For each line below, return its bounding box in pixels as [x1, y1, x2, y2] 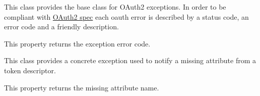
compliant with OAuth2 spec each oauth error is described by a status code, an [4, 11, 249, 22]
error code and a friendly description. [4, 21, 119, 32]
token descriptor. [4, 65, 56, 75]
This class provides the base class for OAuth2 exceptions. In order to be [4, 2, 226, 12]
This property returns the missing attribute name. [4, 82, 159, 92]
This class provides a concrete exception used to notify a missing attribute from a [4, 55, 256, 66]
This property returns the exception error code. [4, 38, 151, 49]
